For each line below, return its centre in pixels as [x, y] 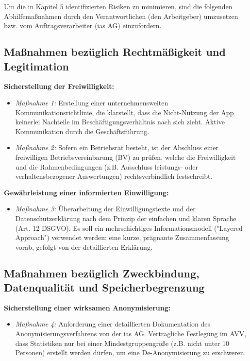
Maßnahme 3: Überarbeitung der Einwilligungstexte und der [105, 209]
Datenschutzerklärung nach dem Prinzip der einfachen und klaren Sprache [126, 218]
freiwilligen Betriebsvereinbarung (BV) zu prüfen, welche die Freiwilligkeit [125, 157]
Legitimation [36, 66]
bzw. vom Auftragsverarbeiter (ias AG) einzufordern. [83, 26]
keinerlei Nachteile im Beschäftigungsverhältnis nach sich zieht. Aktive [120, 122]
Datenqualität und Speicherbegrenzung [104, 287]
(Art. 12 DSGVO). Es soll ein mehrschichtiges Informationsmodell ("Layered [129, 228]
